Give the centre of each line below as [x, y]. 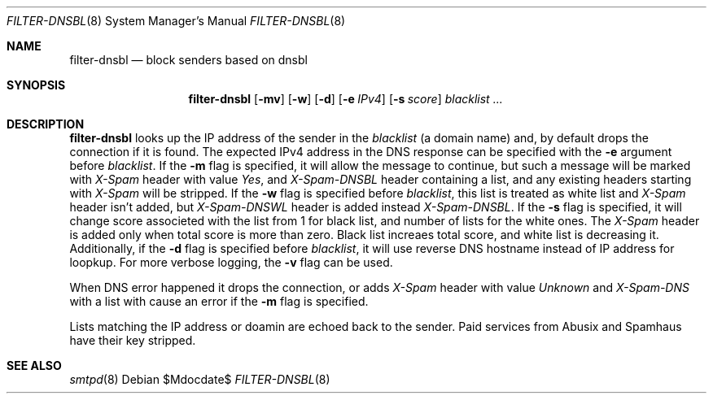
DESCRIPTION [46, 124]
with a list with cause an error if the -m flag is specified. [219, 301]
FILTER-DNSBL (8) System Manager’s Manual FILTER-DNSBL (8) [176, 21]
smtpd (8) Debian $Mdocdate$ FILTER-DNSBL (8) [200, 379]
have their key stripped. [133, 340]
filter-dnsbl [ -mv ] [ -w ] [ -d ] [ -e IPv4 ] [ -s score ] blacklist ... [346, 99]
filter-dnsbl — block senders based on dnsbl [188, 60]
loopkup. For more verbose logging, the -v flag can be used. [231, 262]
